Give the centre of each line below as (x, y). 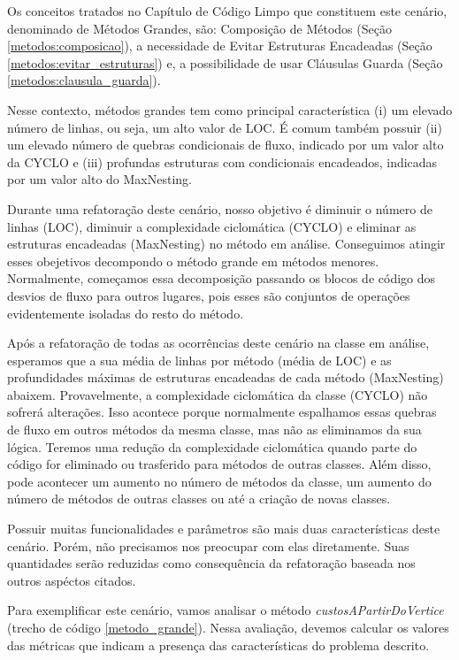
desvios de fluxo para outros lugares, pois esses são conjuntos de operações (209, 295)
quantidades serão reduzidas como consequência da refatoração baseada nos (211, 563)
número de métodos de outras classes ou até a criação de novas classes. (199, 499)
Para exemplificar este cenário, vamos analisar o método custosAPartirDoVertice (226, 610)
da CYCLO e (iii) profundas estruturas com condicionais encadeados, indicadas (222, 161)
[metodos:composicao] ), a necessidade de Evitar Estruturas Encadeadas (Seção (220, 46)
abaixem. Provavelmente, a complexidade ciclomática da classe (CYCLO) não (218, 394)
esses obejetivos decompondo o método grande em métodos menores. (193, 261)
